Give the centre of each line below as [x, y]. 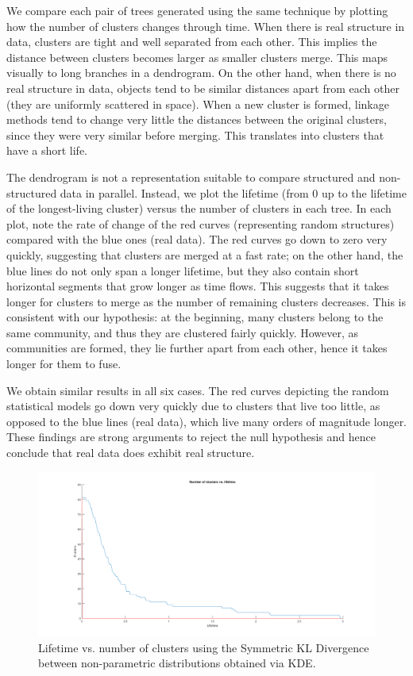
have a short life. [47, 150]
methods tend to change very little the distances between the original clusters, [197, 119]
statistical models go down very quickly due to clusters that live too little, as [193, 406]
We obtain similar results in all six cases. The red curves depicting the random [198, 390]
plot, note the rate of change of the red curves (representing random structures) [201, 223]
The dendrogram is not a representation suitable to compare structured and [191, 177]
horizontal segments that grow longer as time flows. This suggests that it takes [198, 286]
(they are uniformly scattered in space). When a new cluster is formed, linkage [198, 104]
